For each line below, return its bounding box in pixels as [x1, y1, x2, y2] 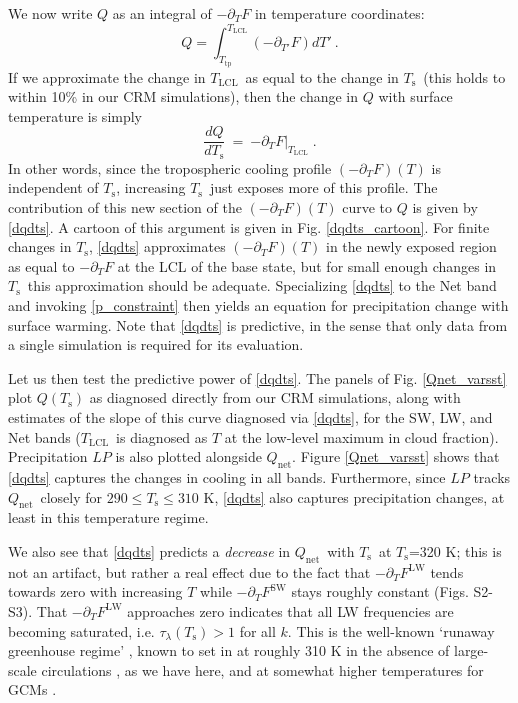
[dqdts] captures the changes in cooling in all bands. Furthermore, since [8, 466, 446, 487]
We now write [8, 3, 93, 23]
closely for [40, 486, 103, 507]
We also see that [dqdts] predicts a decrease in [8, 540, 291, 561]
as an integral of [112, 3, 212, 23]
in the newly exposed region [326, 236, 497, 257]
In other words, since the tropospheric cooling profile [8, 157, 332, 178]
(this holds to [423, 66, 506, 87]
